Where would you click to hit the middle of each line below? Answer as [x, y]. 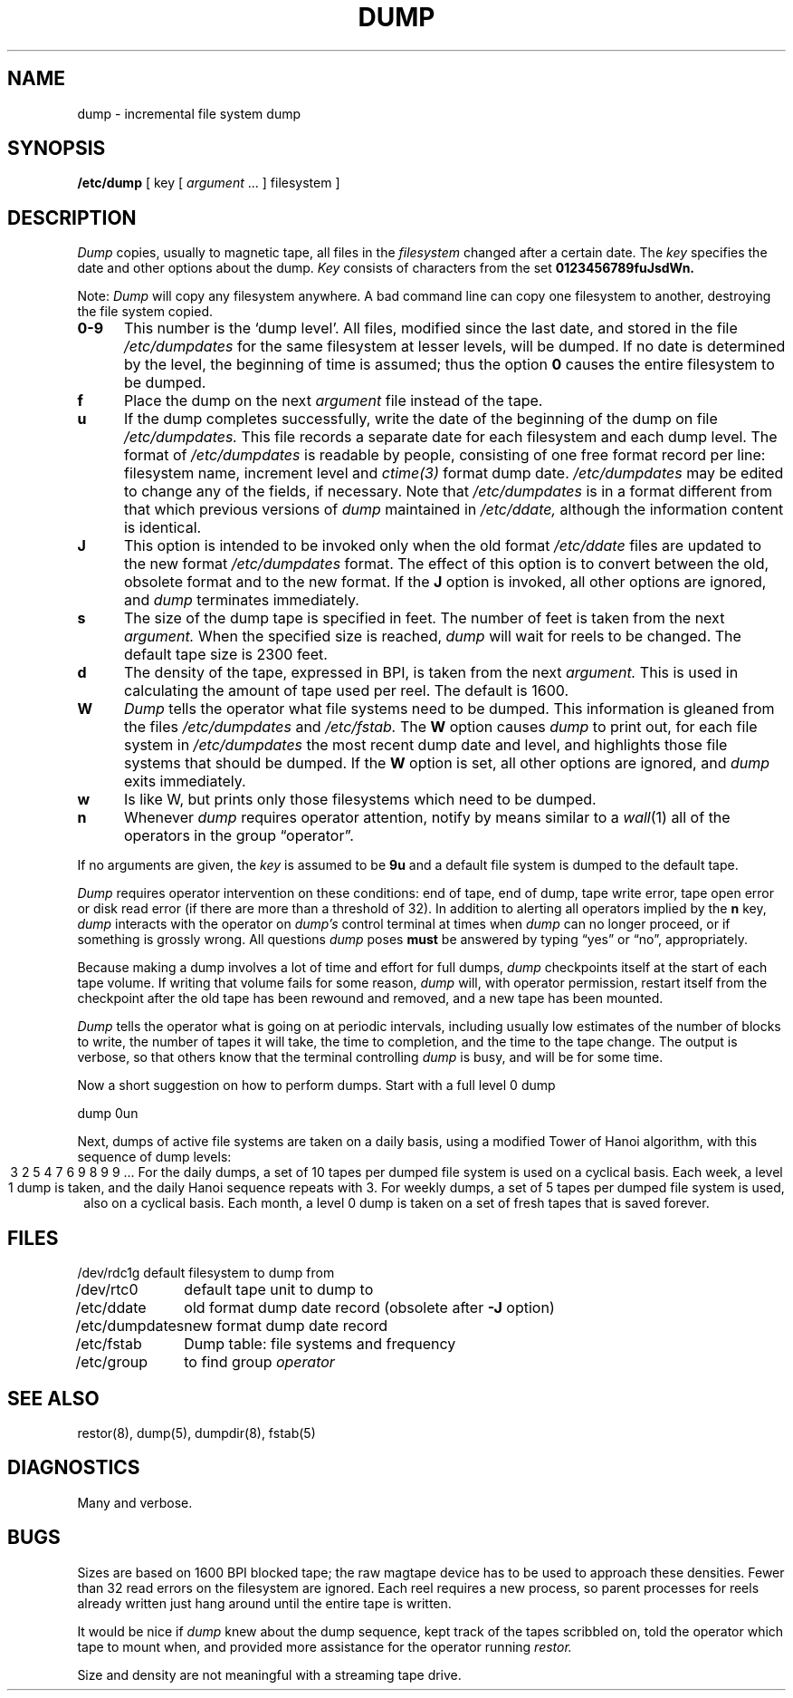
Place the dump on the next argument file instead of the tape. [333, 401]
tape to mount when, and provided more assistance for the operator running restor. [325, 1646]
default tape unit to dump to [279, 1290]
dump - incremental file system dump [189, 113]
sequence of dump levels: [154, 1157]
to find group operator [259, 1362]
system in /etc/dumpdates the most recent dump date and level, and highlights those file [425, 745]
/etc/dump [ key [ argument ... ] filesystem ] [209, 183]
